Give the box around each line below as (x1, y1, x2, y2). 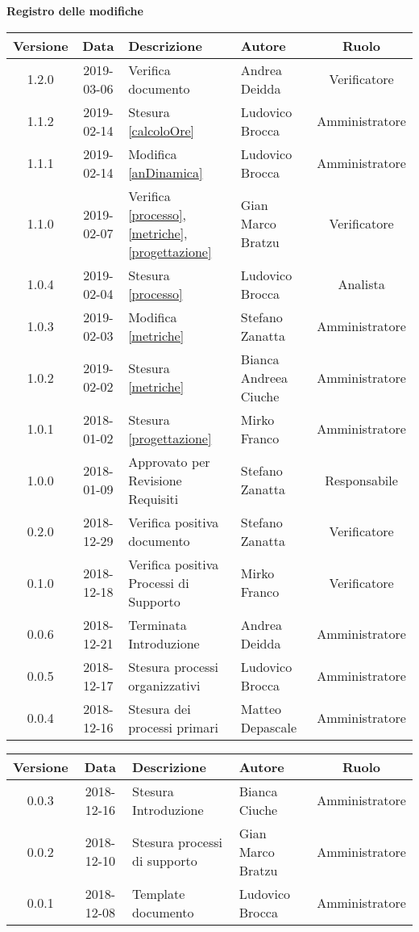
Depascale (240, 717, 297, 737)
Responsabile (325, 470, 398, 489)
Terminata (128, 615, 187, 634)
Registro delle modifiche (6, 2, 143, 19)
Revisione (128, 470, 182, 489)
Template (132, 884, 185, 903)
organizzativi (128, 675, 201, 695)
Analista (338, 275, 385, 294)
